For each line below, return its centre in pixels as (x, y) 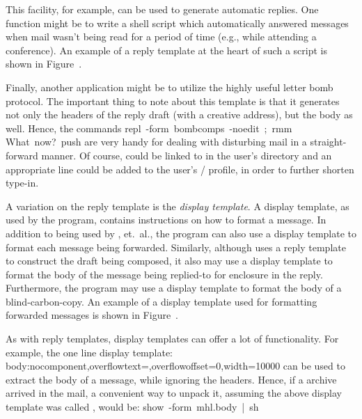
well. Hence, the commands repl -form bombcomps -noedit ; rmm (149, 128)
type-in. (22, 183)
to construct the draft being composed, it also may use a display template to (169, 261)
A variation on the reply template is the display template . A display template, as (178, 206)
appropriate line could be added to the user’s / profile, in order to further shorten (180, 169)
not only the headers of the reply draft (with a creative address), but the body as (179, 114)
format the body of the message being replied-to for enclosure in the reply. (164, 274)
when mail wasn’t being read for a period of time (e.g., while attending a (161, 37)
